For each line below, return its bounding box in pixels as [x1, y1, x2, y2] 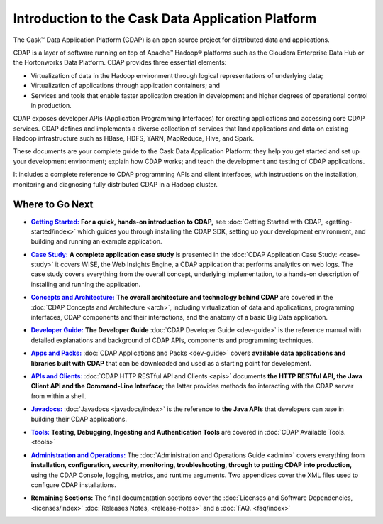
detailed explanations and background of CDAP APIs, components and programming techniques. [30, 336, 314, 344]
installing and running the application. [30, 280, 141, 288]
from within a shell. [30, 391, 87, 400]
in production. [30, 101, 72, 109]
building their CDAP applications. [30, 415, 128, 423]
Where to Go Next [13, 199, 94, 211]
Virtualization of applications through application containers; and [30, 82, 220, 90]
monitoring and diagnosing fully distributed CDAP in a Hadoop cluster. [13, 180, 218, 188]
